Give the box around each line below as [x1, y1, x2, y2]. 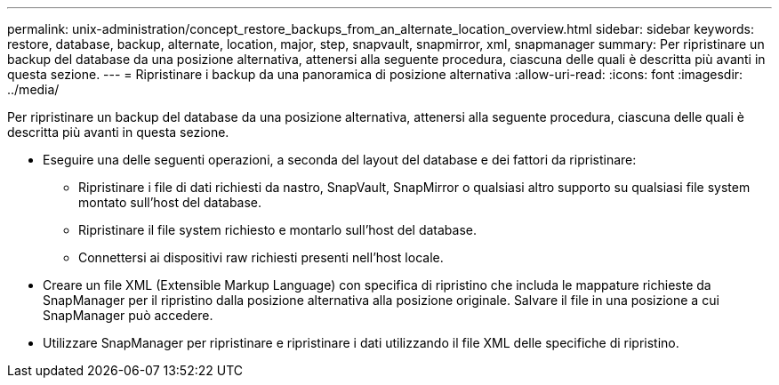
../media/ [7, 82, 60, 97]
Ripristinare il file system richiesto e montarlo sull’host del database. [78, 222, 478, 237]
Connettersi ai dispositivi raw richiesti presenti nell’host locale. [78, 250, 444, 265]
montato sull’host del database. [78, 195, 262, 210]
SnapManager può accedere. [43, 308, 213, 323]
